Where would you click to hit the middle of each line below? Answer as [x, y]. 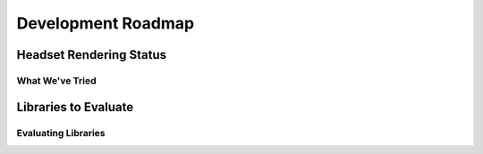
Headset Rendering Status [92, 55]
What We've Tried [56, 80]
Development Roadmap [106, 23]
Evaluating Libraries [61, 133]
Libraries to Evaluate [75, 107]
